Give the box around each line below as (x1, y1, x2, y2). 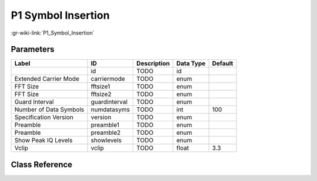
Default (212, 59, 234, 67)
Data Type (176, 59, 205, 67)
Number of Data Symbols (14, 105, 85, 114)
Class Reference (11, 159, 73, 169)
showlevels (90, 136, 122, 145)
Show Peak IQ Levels (14, 136, 73, 145)
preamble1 (90, 121, 120, 129)
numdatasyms (90, 105, 130, 114)
